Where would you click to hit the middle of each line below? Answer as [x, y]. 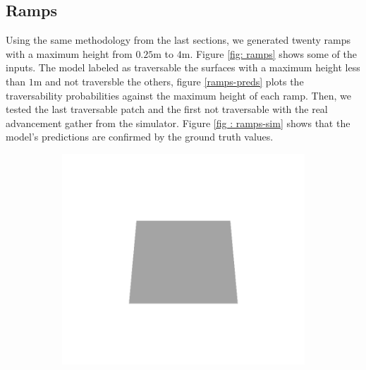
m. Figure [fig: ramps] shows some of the [269, 53]
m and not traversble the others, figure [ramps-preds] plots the [169, 81]
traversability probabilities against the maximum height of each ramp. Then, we [178, 95]
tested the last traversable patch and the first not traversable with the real [167, 109]
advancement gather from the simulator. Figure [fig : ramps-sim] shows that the [178, 123]
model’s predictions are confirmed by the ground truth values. [140, 137]
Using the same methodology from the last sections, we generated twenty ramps [178, 40]
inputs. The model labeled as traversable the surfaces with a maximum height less [183, 67]
